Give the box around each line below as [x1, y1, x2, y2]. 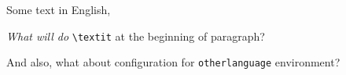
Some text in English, [6, 2, 111, 17]
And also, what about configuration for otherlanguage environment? [6, 54, 340, 70]
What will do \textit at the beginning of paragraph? [6, 27, 265, 44]
